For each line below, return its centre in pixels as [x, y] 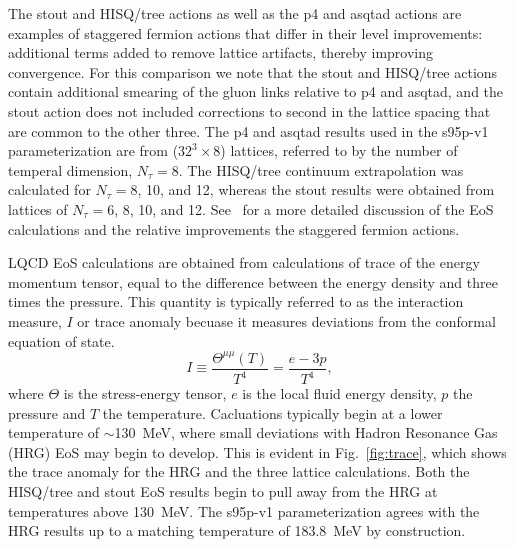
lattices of [38, 208]
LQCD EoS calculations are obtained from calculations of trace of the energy [244, 262]
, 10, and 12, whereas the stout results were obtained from [316, 189]
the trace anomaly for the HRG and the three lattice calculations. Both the [239, 471]
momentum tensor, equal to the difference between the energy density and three [253, 281]
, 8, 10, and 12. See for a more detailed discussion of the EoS [304, 208]
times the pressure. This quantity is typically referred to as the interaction [236, 301]
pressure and [47, 412]
